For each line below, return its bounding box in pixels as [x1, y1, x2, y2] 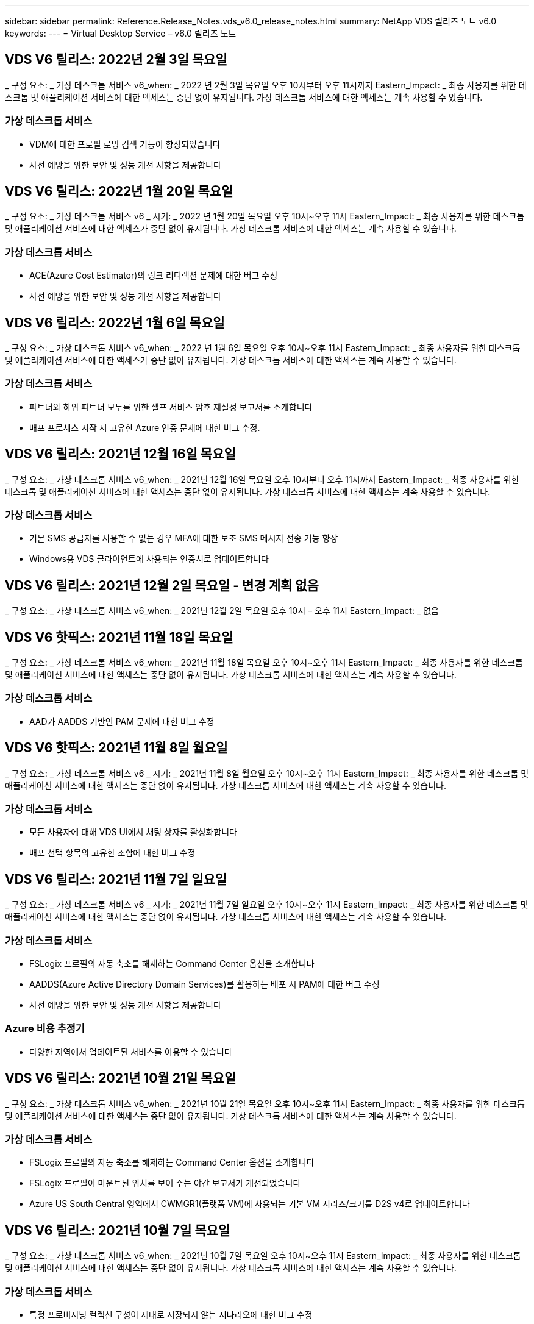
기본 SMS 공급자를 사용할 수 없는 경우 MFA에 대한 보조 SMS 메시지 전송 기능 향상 [29, 533, 338, 544]
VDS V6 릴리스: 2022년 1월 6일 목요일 [5, 315, 225, 330]
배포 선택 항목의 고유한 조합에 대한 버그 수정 [29, 847, 196, 858]
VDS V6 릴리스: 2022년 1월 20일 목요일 [5, 183, 233, 199]
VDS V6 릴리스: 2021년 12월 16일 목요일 [5, 446, 236, 462]
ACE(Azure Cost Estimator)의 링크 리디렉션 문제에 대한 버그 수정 [29, 270, 278, 281]
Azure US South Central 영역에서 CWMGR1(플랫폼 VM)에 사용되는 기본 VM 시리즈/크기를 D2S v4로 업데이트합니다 [29, 1198, 470, 1209]
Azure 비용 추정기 [5, 1022, 85, 1035]
